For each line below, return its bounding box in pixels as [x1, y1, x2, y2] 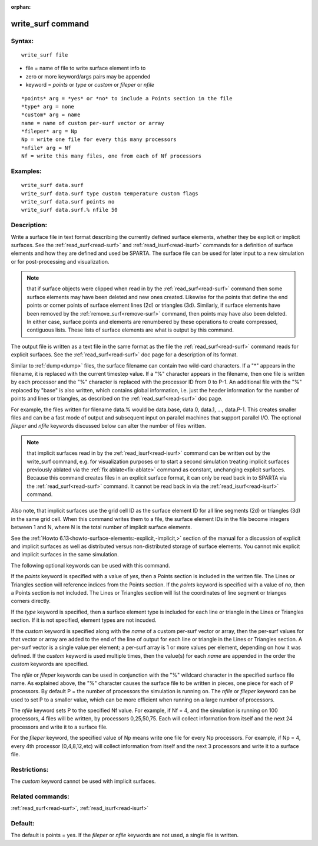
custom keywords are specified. [11, 661, 89, 668]
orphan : [11, 4, 31, 10]
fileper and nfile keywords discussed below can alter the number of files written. [11, 422, 206, 429]
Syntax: [11, 37, 34, 45]
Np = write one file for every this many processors [21, 136, 177, 143]
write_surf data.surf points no [21, 198, 115, 205]
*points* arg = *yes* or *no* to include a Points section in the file [21, 95, 233, 101]
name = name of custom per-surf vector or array [21, 120, 164, 126]
